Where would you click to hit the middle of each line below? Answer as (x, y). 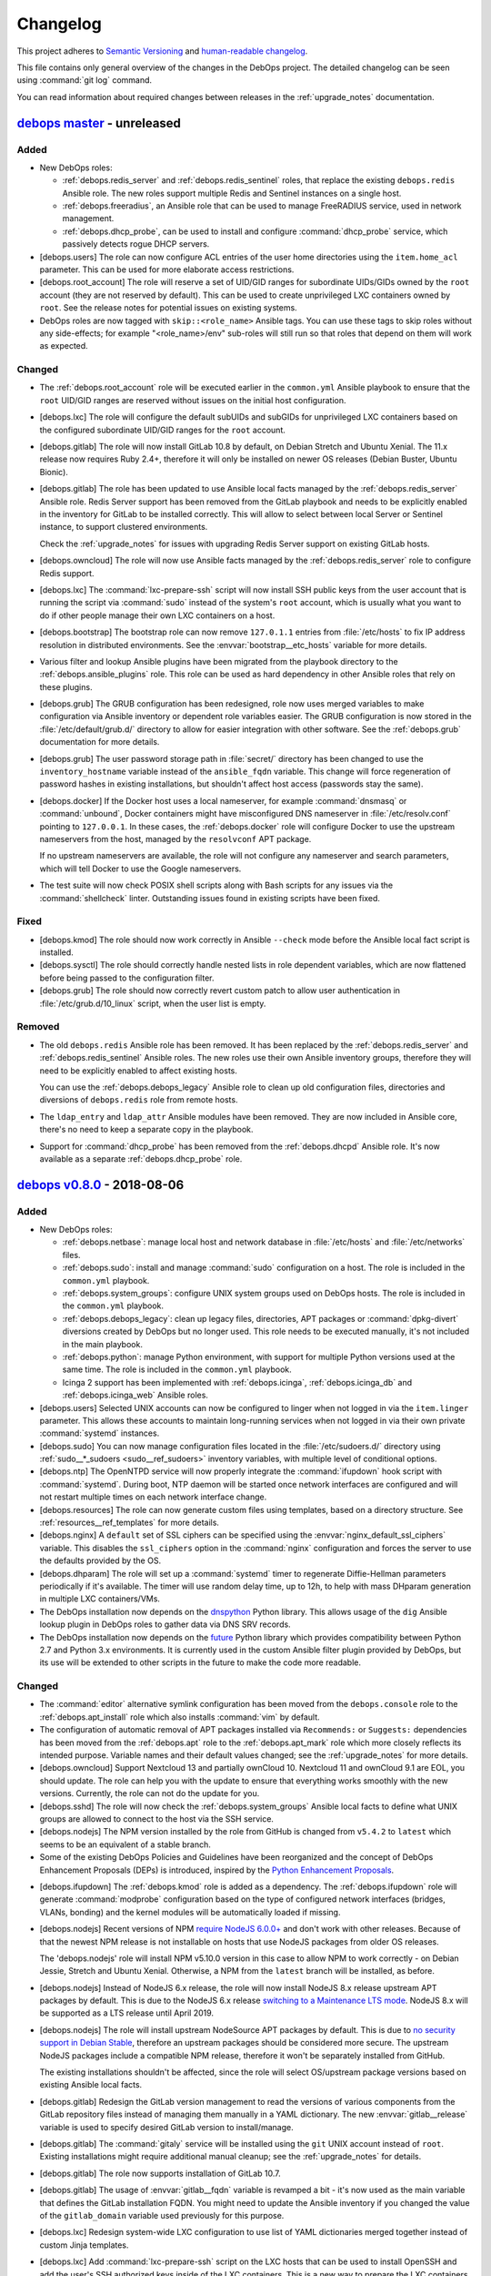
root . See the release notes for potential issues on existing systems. (168, 308)
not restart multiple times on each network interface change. (153, 1497)
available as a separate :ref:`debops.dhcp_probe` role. (141, 1158)
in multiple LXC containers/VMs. (100, 1599)
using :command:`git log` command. (85, 80)
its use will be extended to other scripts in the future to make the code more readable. (200, 1662)
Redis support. (67, 573)
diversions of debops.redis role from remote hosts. (139, 1100)
